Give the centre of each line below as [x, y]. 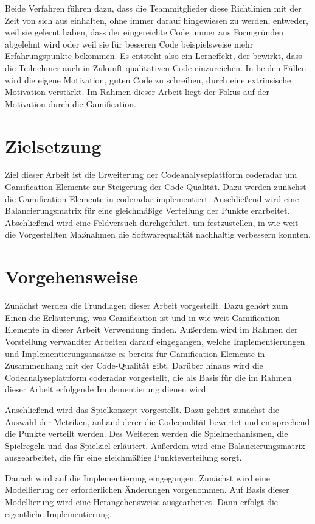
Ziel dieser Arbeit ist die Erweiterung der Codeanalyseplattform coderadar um [151, 175]
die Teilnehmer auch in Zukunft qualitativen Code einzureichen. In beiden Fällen [156, 67]
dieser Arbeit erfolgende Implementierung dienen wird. [107, 389]
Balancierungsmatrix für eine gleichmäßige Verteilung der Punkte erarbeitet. [147, 211]
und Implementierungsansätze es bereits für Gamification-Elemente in [135, 353]
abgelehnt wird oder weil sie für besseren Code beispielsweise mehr [129, 44]
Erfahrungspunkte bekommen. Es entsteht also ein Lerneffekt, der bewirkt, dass [154, 56]
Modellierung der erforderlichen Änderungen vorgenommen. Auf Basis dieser [147, 490]
